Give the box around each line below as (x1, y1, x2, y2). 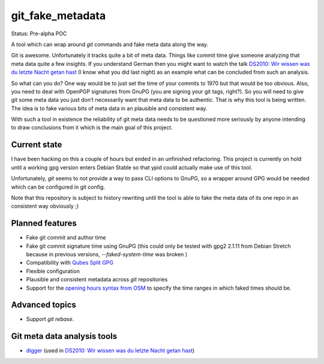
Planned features (11, 219, 77, 229)
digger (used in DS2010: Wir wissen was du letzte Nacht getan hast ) (26, 347, 195, 354)
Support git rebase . (26, 316, 74, 323)
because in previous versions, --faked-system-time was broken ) (26, 251, 188, 257)
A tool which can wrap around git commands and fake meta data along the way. (11, 41, 209, 48)
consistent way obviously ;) (11, 202, 79, 210)
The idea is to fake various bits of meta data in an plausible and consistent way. (11, 105, 208, 112)
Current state (11, 139, 62, 150)
